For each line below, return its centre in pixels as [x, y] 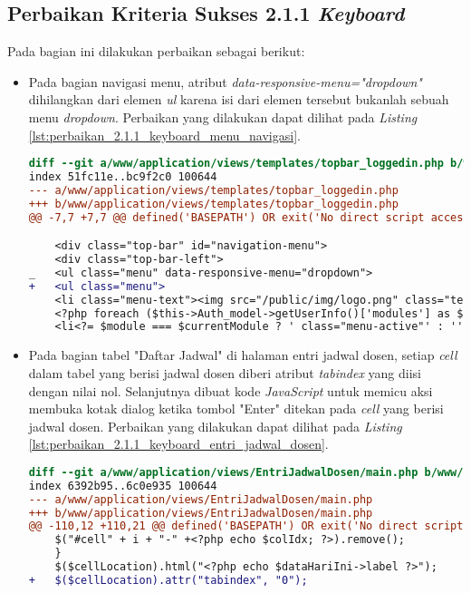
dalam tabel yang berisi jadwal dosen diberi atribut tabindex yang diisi [225, 372]
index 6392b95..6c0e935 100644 [123, 486]
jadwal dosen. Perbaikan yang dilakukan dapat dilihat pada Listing [215, 426]
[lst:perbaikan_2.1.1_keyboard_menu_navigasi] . [164, 135]
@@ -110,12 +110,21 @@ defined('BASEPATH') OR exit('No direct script [246, 526]
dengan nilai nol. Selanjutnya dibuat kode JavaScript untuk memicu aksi [231, 390]
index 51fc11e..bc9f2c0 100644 [123, 177]
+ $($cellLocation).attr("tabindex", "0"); [168, 580]
